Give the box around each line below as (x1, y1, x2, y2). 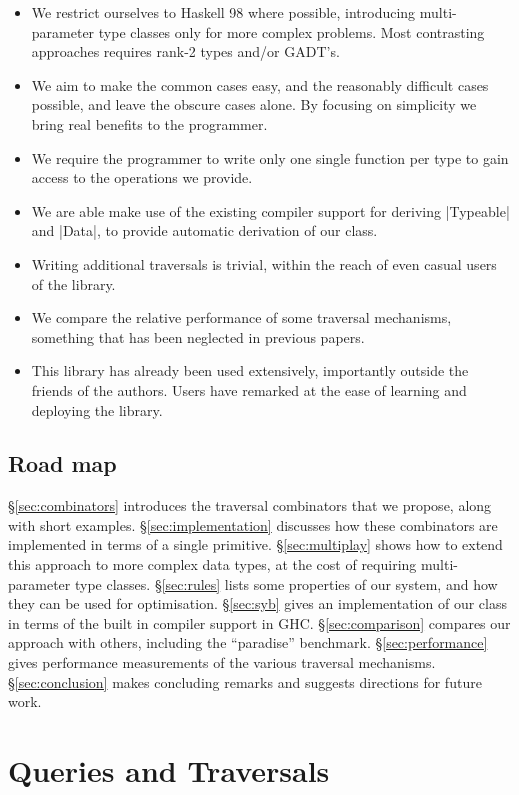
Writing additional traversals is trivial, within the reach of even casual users (31, 253, 497, 274)
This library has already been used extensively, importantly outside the (31, 360, 469, 381)
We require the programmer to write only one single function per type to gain (31, 147, 509, 168)
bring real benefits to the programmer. (31, 113, 268, 134)
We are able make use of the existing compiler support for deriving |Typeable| (31, 200, 510, 221)
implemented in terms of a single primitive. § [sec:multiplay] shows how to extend (8, 534, 503, 555)
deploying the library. (31, 399, 163, 420)
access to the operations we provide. (31, 167, 253, 188)
